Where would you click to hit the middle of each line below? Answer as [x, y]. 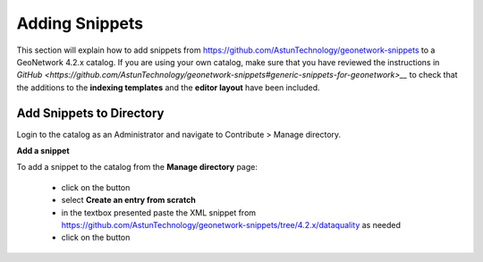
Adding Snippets [80, 23]
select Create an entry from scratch [128, 200]
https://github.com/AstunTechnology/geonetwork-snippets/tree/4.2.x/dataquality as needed [231, 224]
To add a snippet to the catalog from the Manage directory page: [137, 167]
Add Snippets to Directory [90, 113]
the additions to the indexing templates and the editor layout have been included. [169, 87]
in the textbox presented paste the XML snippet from [159, 212]
